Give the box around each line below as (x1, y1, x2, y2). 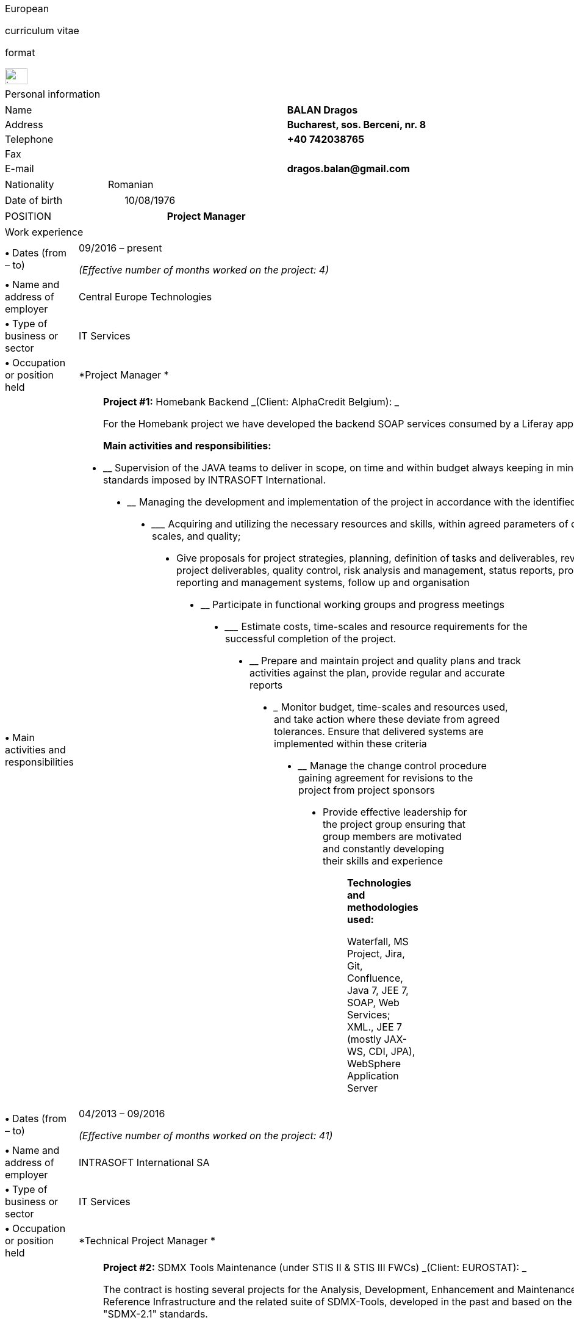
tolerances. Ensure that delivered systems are (274, 725, 484, 738)
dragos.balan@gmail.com (287, 162, 410, 175)
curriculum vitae (5, 24, 79, 37)
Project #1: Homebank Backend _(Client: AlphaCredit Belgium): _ (103, 396, 400, 408)
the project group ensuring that (323, 818, 466, 830)
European (5, 2, 49, 15)
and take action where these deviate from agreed (274, 713, 500, 725)
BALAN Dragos (287, 104, 358, 116)
